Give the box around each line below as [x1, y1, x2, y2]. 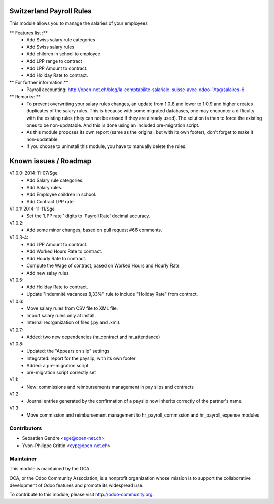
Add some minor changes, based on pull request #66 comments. [26, 227, 162, 233]
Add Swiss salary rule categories [26, 37, 96, 43]
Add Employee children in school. [26, 191, 96, 198]
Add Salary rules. [26, 184, 63, 190]
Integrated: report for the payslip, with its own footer [26, 355, 136, 361]
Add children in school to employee [26, 51, 101, 57]
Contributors [9, 425, 42, 432]
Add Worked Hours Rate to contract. [26, 248, 102, 254]
